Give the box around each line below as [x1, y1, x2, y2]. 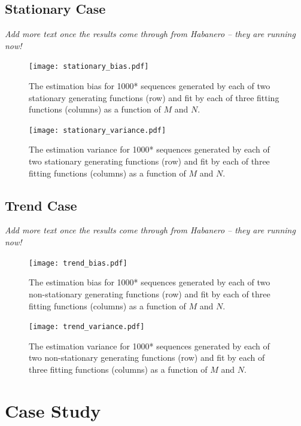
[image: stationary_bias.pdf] [29, 62, 149, 71]
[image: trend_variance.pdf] [29, 322, 145, 331]
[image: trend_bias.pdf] [29, 258, 127, 267]
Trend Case [5, 196, 77, 214]
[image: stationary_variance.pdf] [29, 126, 166, 135]
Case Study [5, 398, 101, 422]
